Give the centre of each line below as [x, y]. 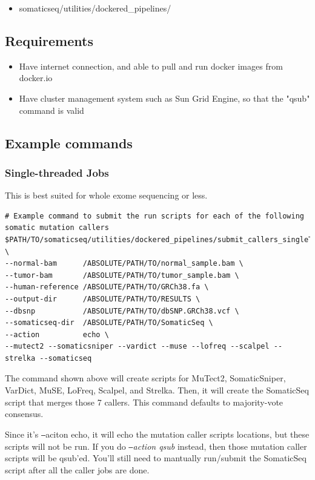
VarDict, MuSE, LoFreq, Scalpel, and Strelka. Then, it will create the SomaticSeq [157, 390]
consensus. [24, 414]
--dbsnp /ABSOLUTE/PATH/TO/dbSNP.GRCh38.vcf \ [122, 311]
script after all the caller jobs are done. [77, 469]
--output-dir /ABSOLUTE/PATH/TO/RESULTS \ [103, 299]
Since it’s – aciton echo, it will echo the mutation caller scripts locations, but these [157, 434]
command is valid [51, 110]
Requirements [49, 40]
